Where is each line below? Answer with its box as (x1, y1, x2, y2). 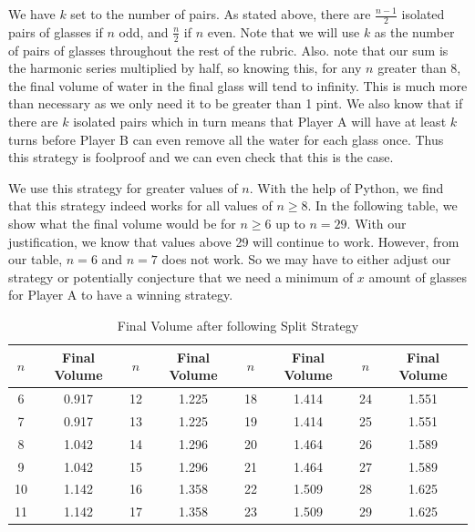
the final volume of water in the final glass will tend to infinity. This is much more (8, 76, 468, 95)
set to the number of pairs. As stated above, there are (70, 5, 371, 23)
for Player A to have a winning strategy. (8, 285, 233, 304)
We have (8, 5, 56, 23)
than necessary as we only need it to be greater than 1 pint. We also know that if (8, 94, 463, 113)
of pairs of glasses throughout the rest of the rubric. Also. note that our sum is (8, 40, 449, 59)
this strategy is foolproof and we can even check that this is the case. (8, 148, 394, 167)
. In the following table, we (307, 196, 458, 215)
